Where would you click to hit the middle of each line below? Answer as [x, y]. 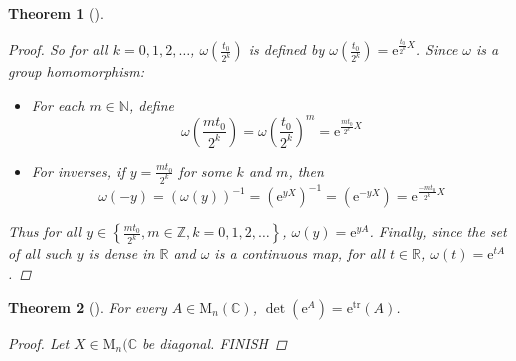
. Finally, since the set [438, 231]
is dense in [121, 253]
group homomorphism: [76, 71]
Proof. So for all [58, 49]
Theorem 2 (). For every [87, 306]
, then [306, 170]
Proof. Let [39, 342]
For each [58, 104]
